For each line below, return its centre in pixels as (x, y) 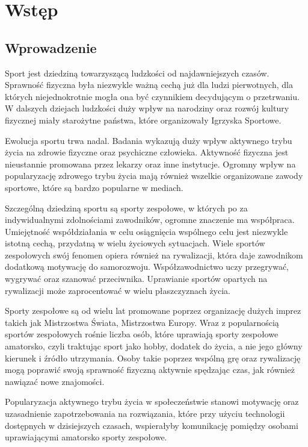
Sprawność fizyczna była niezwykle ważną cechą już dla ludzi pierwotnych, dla (149, 85)
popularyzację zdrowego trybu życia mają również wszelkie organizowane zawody (154, 176)
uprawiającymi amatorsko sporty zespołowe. (86, 437)
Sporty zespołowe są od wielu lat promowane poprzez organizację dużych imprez (153, 311)
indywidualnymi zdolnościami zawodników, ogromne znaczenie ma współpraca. (150, 220)
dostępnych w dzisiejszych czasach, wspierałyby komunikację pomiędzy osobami (152, 425)
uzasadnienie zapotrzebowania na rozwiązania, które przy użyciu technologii (145, 414)
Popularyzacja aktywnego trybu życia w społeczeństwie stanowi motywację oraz (152, 402)
